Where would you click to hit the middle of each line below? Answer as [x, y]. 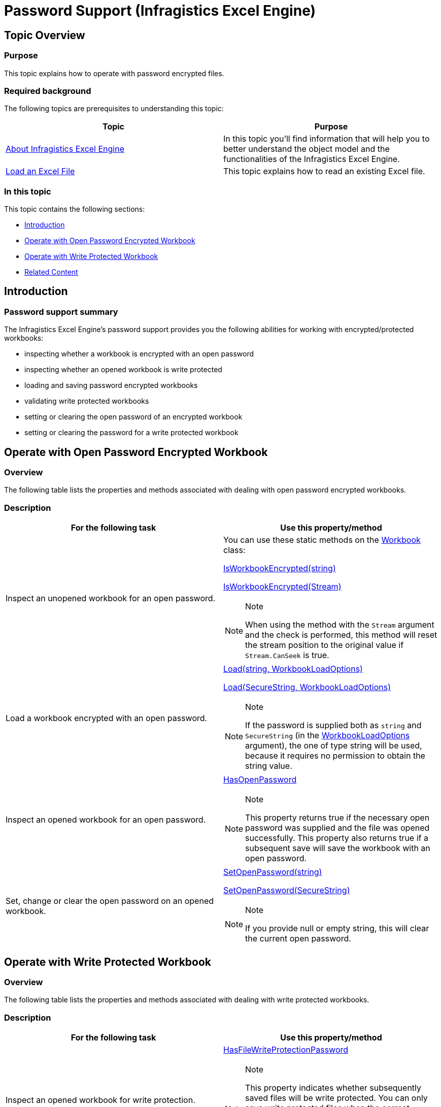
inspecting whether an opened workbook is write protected [123, 370]
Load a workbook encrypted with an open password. [107, 718]
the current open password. [298, 939]
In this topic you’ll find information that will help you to [327, 139]
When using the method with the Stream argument [340, 625]
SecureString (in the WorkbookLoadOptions [328, 736]
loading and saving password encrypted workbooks [111, 385]
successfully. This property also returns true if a [337, 838]
